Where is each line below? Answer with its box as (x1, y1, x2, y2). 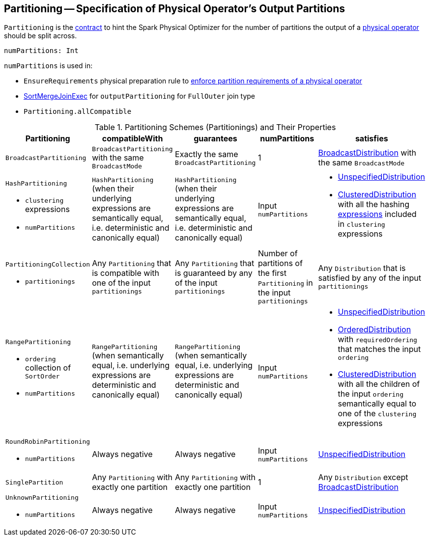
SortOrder (25, 372, 60, 380)
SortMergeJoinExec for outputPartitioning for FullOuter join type (24, 92, 255, 101)
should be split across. (4, 31, 77, 40)
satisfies (355, 134, 388, 144)
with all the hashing (338, 199, 409, 210)
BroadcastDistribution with (318, 148, 417, 158)
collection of (25, 362, 71, 373)
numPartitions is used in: (4, 61, 93, 70)
